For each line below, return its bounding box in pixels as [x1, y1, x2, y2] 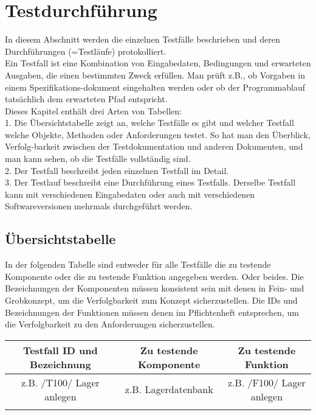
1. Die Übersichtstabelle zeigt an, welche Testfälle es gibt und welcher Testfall [5, 116, 294, 129]
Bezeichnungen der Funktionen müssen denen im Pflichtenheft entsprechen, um [5, 305, 299, 318]
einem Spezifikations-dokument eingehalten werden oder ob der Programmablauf [5, 80, 306, 93]
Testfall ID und [22, 343, 98, 357]
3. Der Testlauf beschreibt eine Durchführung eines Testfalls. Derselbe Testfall [5, 176, 296, 189]
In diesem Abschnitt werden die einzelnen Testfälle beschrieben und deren [5, 33, 280, 46]
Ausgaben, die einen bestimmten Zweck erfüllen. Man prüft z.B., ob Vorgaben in [5, 68, 305, 81]
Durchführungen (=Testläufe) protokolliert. [5, 44, 167, 57]
